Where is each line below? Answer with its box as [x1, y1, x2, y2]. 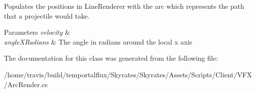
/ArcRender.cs [4, 79, 48, 89]
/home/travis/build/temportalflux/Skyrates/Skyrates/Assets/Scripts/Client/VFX [4, 69, 252, 79]
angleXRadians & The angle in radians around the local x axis [4, 36, 192, 46]
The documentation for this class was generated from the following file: [4, 53, 218, 63]
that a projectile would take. [4, 10, 90, 21]
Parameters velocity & [4, 27, 70, 37]
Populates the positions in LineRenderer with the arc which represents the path [4, 1, 245, 11]
